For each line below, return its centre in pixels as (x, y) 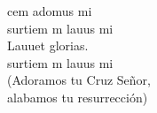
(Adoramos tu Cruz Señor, (79, 80)
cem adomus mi (50, 11)
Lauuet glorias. (48, 45)
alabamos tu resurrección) (78, 97)
